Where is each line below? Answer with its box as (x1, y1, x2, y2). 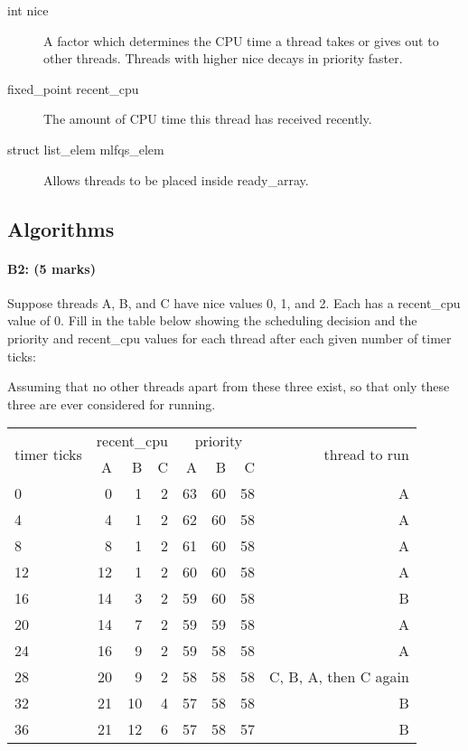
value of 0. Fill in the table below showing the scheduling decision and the (7, 311, 417, 330)
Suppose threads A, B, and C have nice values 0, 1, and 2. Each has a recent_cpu (7, 293, 461, 312)
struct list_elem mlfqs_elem (7, 139, 164, 158)
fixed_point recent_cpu (7, 79, 139, 98)
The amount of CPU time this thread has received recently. (43, 109, 372, 128)
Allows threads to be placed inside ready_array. (43, 170, 309, 189)
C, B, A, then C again (269, 666, 409, 688)
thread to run (323, 443, 409, 465)
